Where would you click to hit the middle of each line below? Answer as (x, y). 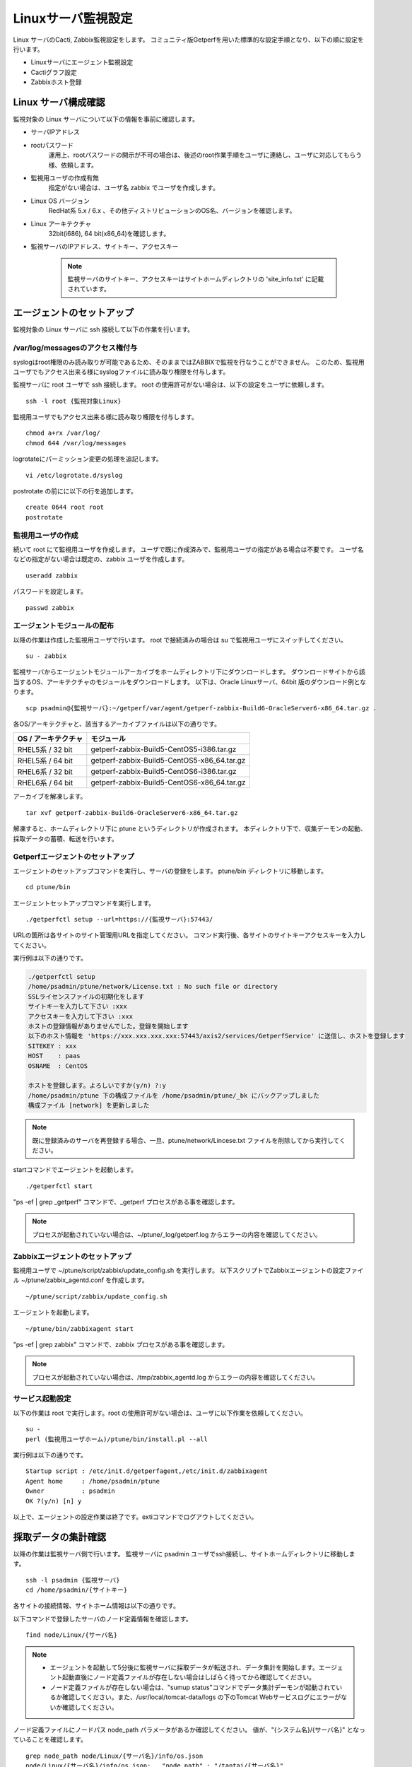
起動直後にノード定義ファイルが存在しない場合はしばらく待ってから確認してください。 (189, 1677)
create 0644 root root (65, 507)
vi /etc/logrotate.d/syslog (74, 475)
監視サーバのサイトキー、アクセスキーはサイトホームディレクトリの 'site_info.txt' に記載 (196, 279)
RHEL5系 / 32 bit (45, 750)
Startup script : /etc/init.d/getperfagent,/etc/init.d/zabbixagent (147, 1471)
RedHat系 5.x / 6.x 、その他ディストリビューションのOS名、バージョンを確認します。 (172, 211)
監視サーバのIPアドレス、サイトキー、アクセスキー (105, 247)
